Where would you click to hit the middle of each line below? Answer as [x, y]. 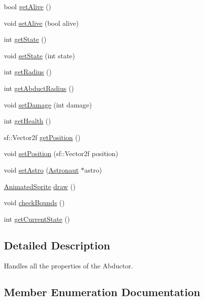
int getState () [25, 39]
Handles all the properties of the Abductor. [69, 265]
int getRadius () [28, 72]
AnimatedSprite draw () [40, 186]
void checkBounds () [34, 203]
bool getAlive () [28, 6]
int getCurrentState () [37, 219]
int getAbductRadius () [39, 88]
